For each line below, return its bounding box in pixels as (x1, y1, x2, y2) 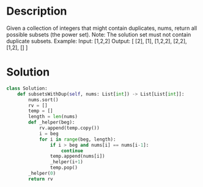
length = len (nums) (28, 114, 78, 120)
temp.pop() (50, 164, 78, 171)
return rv (28, 175, 53, 182)
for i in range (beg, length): (39, 136, 116, 143)
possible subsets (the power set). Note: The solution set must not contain (6, 30, 191, 38)
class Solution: (6, 85, 48, 91)
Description (6, 4, 67, 18)
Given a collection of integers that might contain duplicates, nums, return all (6, 24, 197, 32)
